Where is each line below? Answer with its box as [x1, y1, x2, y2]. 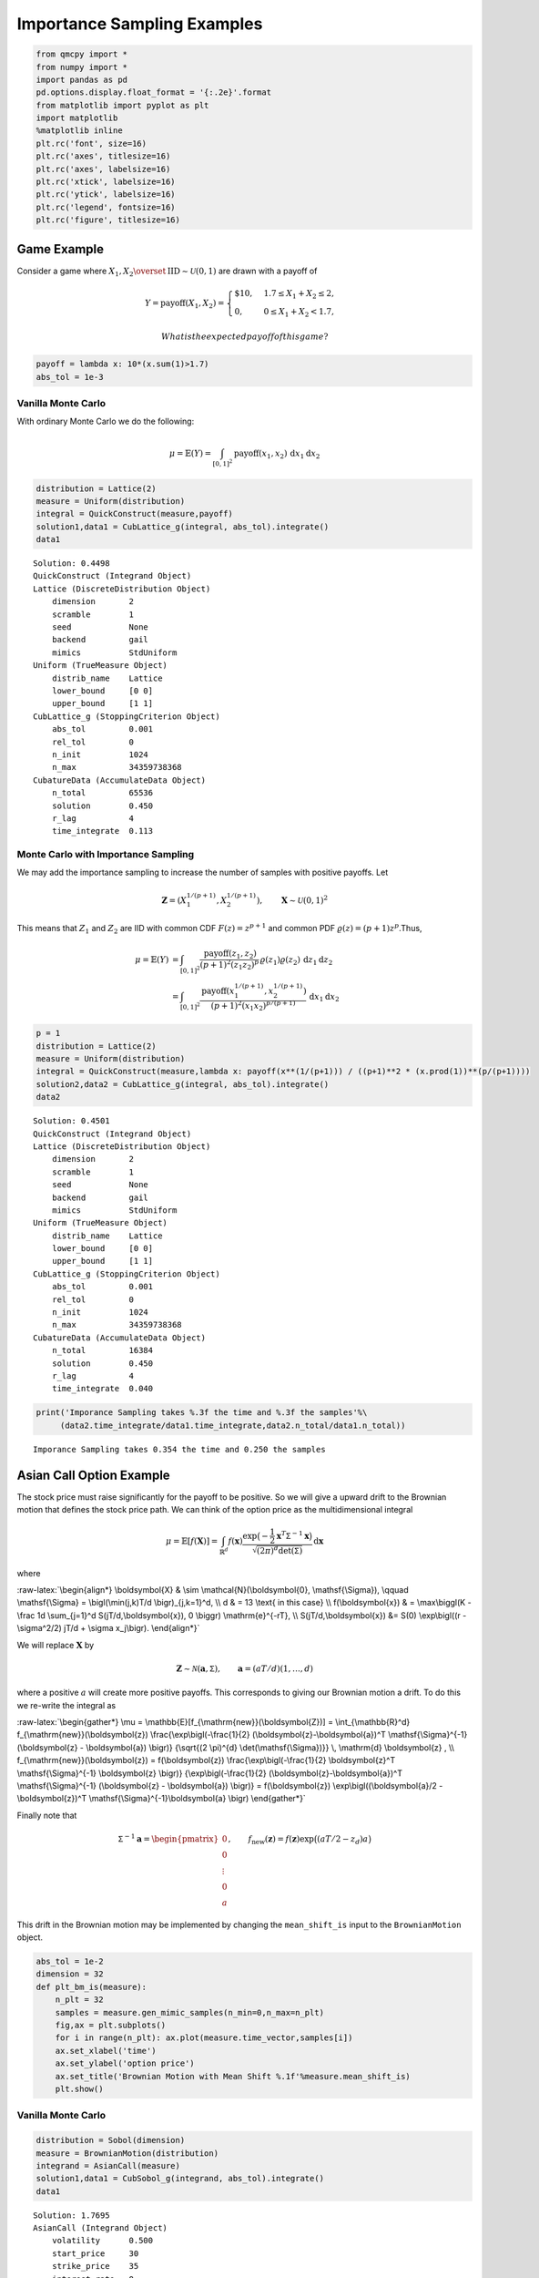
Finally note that [16, 1810, 77, 1821]
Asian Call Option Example [16, 1467, 170, 1483]
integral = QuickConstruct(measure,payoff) [36, 508, 234, 519]
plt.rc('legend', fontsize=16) [36, 201, 177, 212]
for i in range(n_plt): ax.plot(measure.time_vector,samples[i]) [55, 2033, 353, 2043]
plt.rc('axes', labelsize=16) [36, 164, 171, 174]
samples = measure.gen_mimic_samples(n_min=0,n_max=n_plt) [55, 2007, 325, 2017]
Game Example [16, 241, 105, 257]
